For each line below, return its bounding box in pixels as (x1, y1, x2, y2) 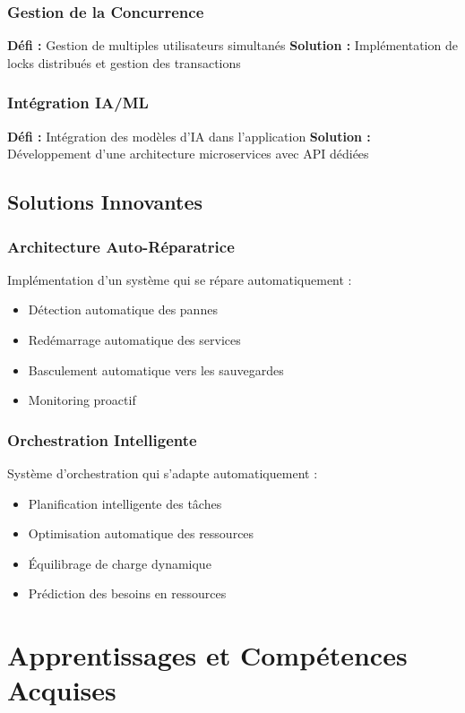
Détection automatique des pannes (28, 300, 218, 319)
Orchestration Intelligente (7, 428, 197, 451)
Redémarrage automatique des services (28, 331, 241, 348)
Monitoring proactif (28, 391, 136, 409)
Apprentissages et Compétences (7, 637, 408, 674)
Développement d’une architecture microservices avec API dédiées (7, 144, 369, 163)
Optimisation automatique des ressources (28, 524, 254, 543)
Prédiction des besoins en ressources (28, 584, 227, 603)
